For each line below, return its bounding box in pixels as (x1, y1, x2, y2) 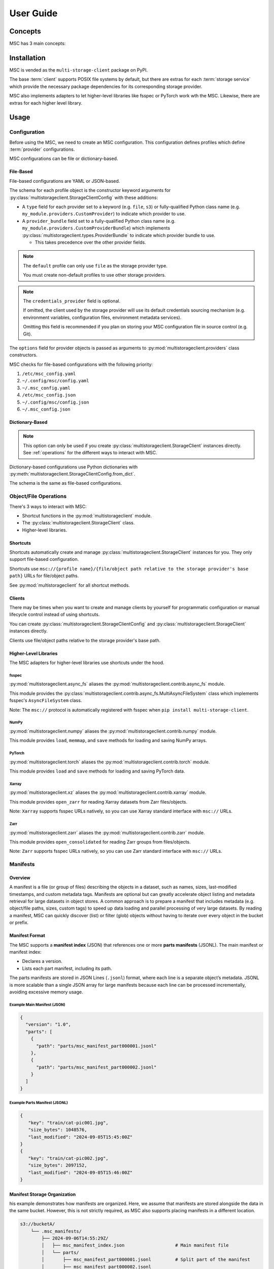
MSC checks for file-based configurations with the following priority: (9, 361, 153, 368)
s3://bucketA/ (20, 1221, 55, 1227)
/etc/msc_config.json (22, 392, 76, 398)
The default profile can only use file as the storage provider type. (23, 262, 167, 269)
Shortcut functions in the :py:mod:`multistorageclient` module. (22, 513, 152, 519)
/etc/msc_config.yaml (22, 371, 76, 377)
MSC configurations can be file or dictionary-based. (9, 155, 118, 162)
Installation (9, 53, 46, 62)
